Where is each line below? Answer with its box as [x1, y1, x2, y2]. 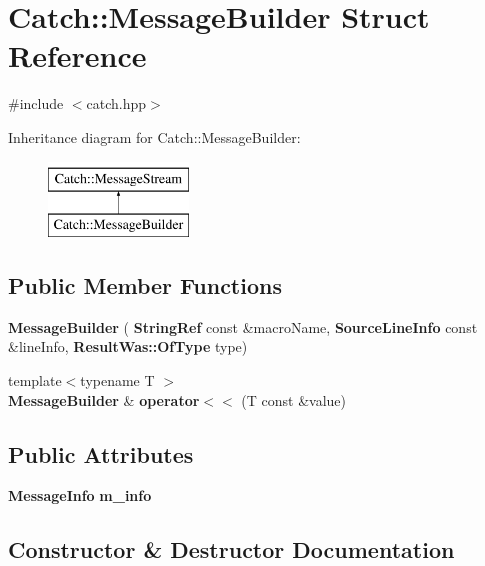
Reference [8, 35, 147, 76]
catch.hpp [86, 93, 147, 114]
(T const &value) [241, 389, 347, 410]
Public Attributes [8, 438, 194, 469]
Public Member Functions [8, 270, 282, 301]
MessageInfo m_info [8, 485, 152, 506]
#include [8, 93, 64, 114]
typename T [80, 370, 155, 391]
